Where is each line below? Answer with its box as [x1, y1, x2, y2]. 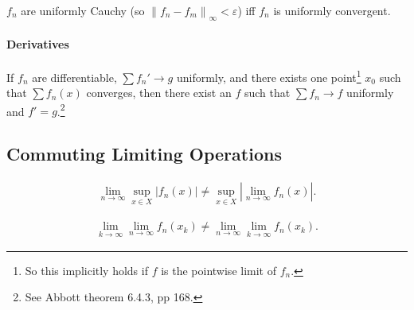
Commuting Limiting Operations [6, 141, 282, 166]
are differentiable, [32, 68, 117, 85]
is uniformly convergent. [273, 2, 391, 18]
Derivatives [6, 35, 69, 52]
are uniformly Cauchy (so [21, 2, 145, 18]
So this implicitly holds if [25, 262, 148, 278]
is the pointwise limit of [161, 262, 276, 278]
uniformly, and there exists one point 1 [176, 66, 361, 85]
